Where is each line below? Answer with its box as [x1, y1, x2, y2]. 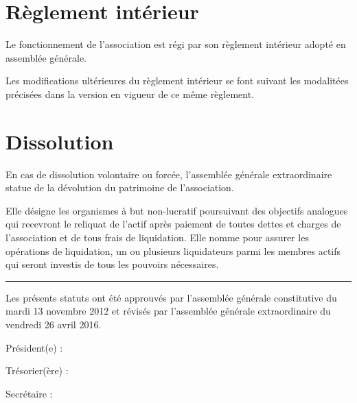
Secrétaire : [5, 386, 53, 400]
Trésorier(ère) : [5, 363, 69, 378]
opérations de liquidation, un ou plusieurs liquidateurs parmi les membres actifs [5, 243, 341, 258]
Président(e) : [5, 340, 63, 354]
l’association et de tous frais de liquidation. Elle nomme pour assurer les [5, 230, 309, 244]
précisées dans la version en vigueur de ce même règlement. [5, 86, 255, 101]
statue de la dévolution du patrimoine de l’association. [5, 180, 234, 195]
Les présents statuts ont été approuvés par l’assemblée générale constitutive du [5, 290, 337, 304]
